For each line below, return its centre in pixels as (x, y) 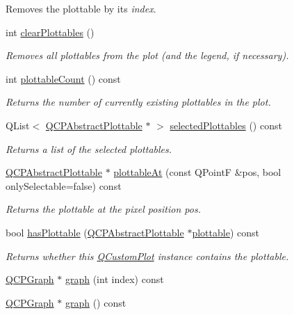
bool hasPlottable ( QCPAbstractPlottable (95, 232)
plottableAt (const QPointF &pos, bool (197, 172)
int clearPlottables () (50, 32)
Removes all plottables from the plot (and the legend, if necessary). (147, 55)
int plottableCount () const (63, 78)
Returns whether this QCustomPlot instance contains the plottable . (147, 256)
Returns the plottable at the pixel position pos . (103, 209)
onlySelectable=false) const (64, 185)
